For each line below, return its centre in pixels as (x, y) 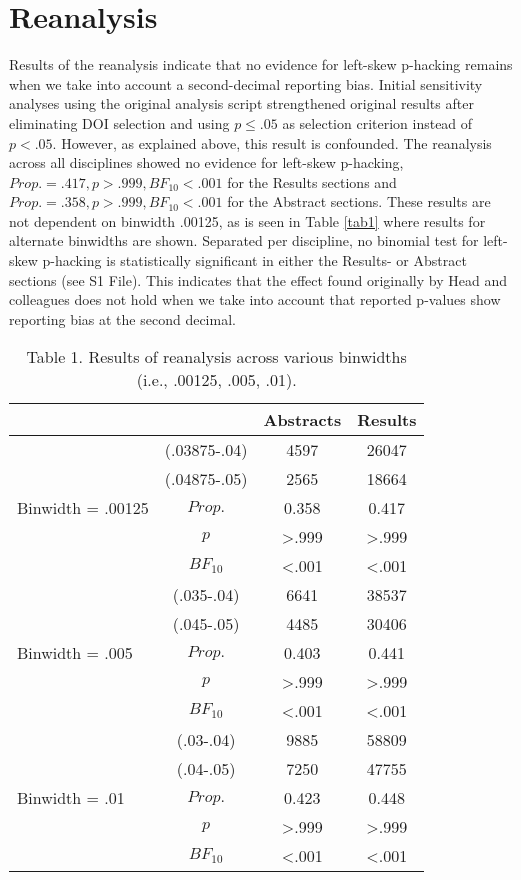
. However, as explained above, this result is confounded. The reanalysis (272, 142)
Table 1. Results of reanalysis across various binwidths (216, 357)
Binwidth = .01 (71, 798)
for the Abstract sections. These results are (359, 201)
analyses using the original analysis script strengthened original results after (241, 103)
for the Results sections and (312, 181)
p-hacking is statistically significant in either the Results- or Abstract (254, 260)
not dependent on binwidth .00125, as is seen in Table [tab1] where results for (247, 220)
